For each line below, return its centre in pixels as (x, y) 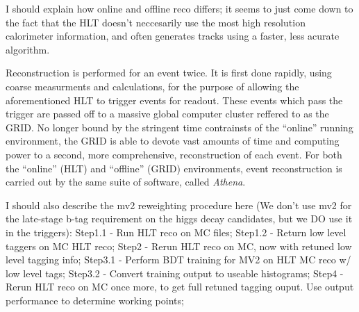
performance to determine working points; (95, 300)
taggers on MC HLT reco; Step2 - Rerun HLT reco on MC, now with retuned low (179, 246)
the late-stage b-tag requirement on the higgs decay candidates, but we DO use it (179, 219)
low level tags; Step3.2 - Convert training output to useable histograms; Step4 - (175, 273)
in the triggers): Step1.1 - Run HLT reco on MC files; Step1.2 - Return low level (176, 232)
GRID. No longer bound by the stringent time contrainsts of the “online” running (179, 127)
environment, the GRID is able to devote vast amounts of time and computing (173, 141)
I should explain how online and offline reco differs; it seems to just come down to (179, 8)
